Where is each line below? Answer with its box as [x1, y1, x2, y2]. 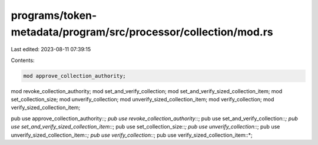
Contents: [11, 57, 35, 64]
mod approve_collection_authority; [23, 72, 126, 79]
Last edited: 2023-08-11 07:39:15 [11, 46, 91, 53]
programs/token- [11, 9, 97, 22]
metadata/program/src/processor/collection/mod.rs [11, 25, 273, 38]
